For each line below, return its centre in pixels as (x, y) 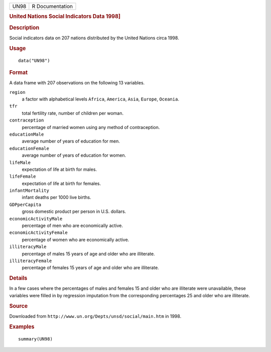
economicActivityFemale (38, 233)
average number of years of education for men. (71, 141)
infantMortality (29, 191)
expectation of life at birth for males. (59, 169)
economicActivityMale (36, 219)
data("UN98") (34, 61)
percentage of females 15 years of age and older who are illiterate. (90, 268)
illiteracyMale (28, 247)
